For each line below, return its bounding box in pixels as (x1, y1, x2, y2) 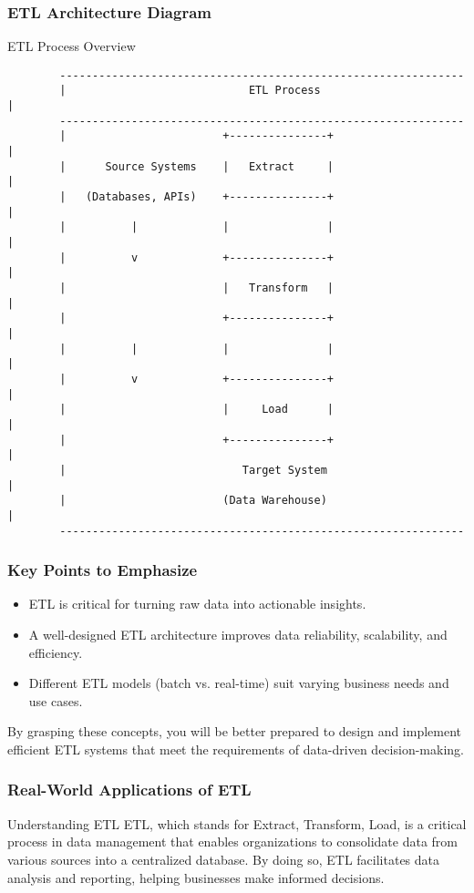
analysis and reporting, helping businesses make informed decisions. (7, 867, 385, 887)
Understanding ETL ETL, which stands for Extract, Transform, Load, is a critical (7, 814, 467, 833)
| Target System (59, 463, 327, 477)
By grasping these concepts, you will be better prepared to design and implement (7, 722, 462, 741)
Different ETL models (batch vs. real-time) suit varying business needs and (28, 673, 449, 693)
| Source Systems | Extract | (59, 159, 334, 173)
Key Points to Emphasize (7, 559, 198, 581)
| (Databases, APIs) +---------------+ (59, 190, 334, 204)
